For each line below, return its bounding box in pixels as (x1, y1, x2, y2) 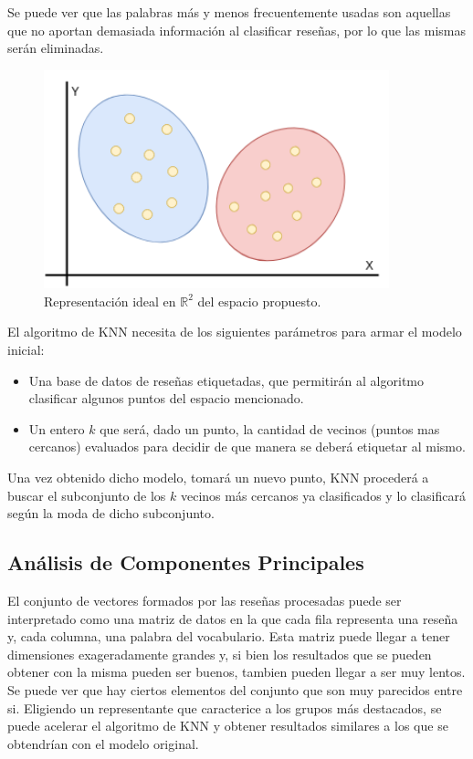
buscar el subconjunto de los (7, 485, 166, 504)
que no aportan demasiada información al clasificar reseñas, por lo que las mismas (7, 20, 466, 39)
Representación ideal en (44, 291, 176, 310)
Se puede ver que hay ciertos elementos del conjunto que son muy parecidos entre (7, 680, 463, 699)
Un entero (28, 419, 85, 438)
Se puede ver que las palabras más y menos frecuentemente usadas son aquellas (7, 3, 451, 21)
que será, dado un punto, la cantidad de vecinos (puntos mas (100, 419, 440, 438)
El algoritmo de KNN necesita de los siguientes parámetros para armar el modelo (7, 322, 462, 341)
